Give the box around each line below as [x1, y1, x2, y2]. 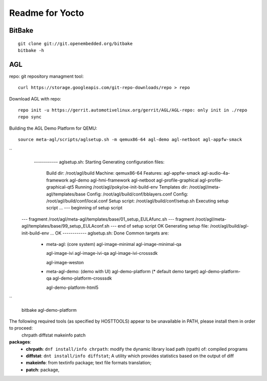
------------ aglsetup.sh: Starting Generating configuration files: [34, 159, 165, 165]
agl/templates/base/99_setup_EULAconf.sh [21, 223, 110, 229]
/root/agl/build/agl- [210, 223, 249, 229]
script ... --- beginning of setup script [46, 205, 123, 211]
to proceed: [9, 325, 33, 331]
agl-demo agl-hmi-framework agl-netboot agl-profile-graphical [69, 177, 199, 183]
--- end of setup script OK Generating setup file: [110, 223, 209, 229]
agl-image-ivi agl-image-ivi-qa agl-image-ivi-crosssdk [46, 250, 158, 256]
